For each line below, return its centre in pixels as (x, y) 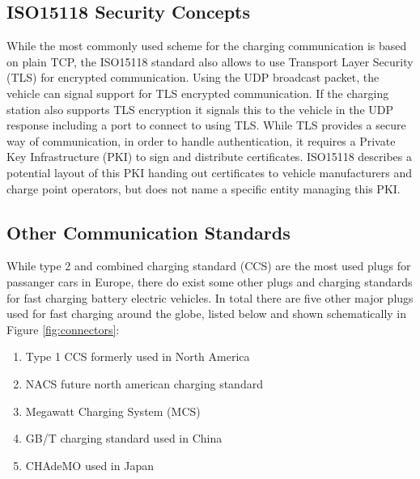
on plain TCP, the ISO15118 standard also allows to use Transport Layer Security (210, 61)
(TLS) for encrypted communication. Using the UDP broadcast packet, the (193, 77)
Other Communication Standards (148, 232)
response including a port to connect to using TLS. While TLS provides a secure (206, 125)
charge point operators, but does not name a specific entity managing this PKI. (204, 188)
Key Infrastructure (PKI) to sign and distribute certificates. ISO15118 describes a (210, 157)
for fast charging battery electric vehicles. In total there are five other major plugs (210, 297)
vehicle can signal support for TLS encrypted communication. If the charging (198, 93)
